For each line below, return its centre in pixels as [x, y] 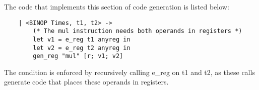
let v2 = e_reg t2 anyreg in [82, 48]
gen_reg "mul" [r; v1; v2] [78, 56]
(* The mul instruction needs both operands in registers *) [138, 31]
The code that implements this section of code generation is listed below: [117, 6]
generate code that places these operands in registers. [86, 82]
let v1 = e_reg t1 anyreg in [82, 39]
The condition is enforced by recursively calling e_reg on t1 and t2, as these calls [129, 72]
